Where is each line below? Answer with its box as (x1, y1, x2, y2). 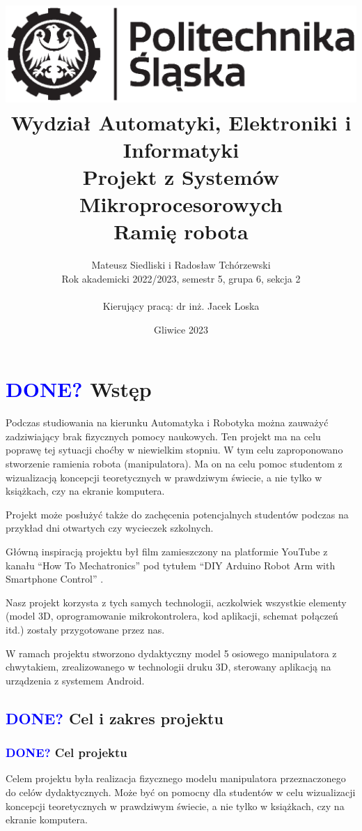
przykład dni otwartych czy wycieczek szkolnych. (6, 521, 214, 535)
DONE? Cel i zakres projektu (6, 707, 223, 728)
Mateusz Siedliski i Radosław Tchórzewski (91, 257, 271, 272)
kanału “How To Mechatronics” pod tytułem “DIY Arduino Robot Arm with (6, 557, 336, 572)
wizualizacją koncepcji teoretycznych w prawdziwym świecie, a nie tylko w (6, 470, 322, 484)
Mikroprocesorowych (79, 190, 283, 218)
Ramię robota (113, 217, 249, 246)
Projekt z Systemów (82, 163, 280, 191)
